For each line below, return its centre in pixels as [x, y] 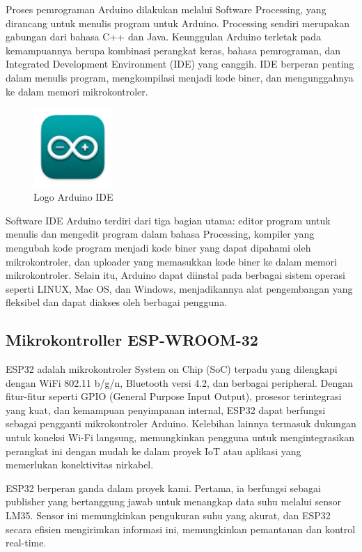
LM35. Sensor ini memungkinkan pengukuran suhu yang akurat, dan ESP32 [168, 515]
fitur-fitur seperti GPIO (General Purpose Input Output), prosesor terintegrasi [174, 396]
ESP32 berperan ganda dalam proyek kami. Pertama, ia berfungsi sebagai [163, 488]
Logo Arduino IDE [73, 197]
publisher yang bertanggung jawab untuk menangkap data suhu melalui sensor [173, 501]
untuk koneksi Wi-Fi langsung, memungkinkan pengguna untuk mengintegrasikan [180, 437]
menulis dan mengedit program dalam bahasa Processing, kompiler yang [160, 234]
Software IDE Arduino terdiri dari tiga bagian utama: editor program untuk [168, 220]
